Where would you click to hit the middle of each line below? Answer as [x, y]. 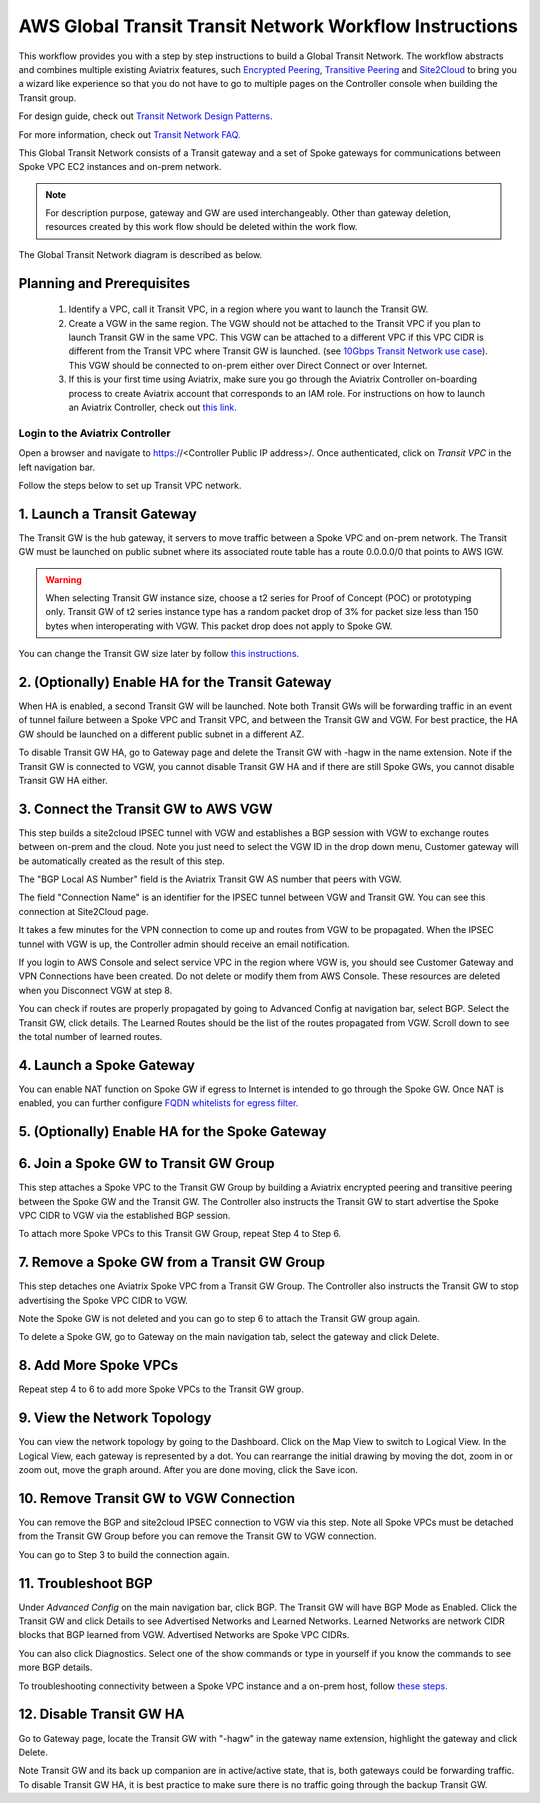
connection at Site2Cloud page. [83, 911]
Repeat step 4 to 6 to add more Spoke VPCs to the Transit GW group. [161, 1389]
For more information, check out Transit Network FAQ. [129, 134]
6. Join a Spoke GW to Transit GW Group [146, 1163]
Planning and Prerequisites [104, 283]
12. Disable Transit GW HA [101, 1714]
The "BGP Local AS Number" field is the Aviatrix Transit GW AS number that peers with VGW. [210, 879]
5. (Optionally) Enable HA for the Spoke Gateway [172, 1131]
